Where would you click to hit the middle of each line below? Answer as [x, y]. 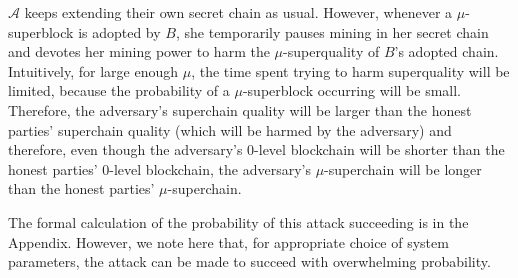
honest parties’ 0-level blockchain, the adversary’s [159, 168]
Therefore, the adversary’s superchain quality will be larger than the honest [240, 109]
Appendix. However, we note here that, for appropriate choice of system [228, 241]
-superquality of [331, 51]
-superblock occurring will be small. [351, 90]
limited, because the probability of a [119, 90]
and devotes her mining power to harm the [139, 51]
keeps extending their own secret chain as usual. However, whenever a [238, 12]
